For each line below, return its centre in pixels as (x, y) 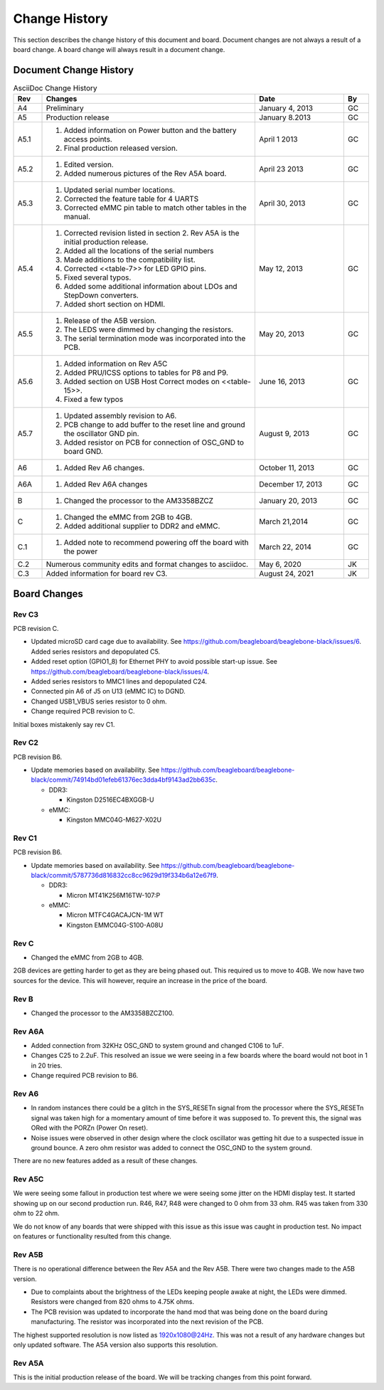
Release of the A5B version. (110, 321)
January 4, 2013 (286, 108)
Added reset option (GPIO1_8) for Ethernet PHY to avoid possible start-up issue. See (154, 662)
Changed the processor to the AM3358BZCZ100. (102, 1013)
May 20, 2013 (282, 334)
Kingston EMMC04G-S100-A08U (115, 925)
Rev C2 (26, 743)
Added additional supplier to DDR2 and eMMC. (142, 526)
